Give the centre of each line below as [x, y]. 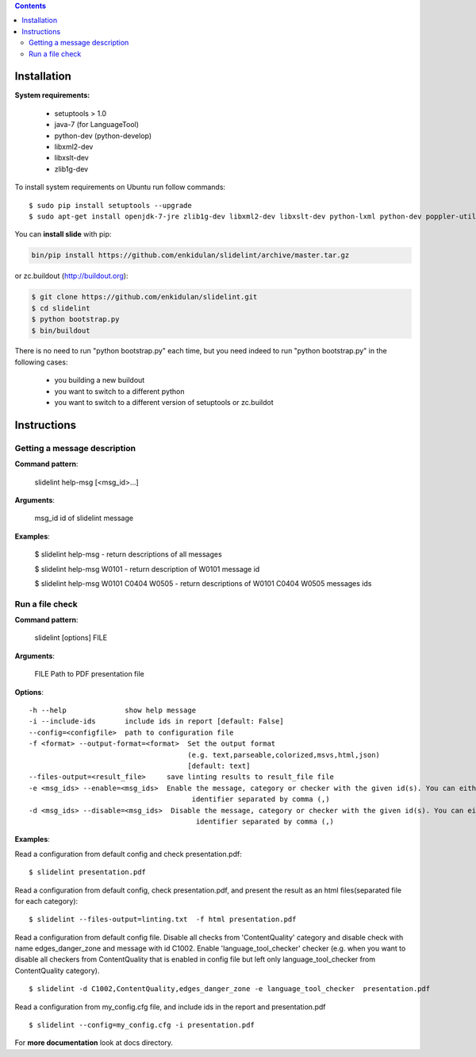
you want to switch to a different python [119, 391]
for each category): [46, 901]
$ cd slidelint [61, 308]
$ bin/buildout [61, 330]
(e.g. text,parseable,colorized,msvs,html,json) [284, 755]
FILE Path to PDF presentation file [89, 674]
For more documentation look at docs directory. [94, 1043]
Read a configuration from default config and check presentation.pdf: [128, 854]
